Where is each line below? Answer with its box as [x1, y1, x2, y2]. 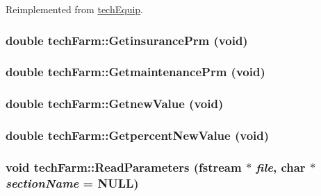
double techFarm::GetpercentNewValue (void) [6, 127, 270, 144]
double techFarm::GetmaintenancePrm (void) [6, 63, 265, 80]
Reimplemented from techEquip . [6, 2, 144, 16]
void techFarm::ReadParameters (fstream [6, 158, 242, 175]
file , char [256, 158, 306, 175]
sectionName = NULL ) [6, 174, 139, 191]
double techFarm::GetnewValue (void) [6, 95, 224, 112]
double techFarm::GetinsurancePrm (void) [6, 31, 248, 48]
